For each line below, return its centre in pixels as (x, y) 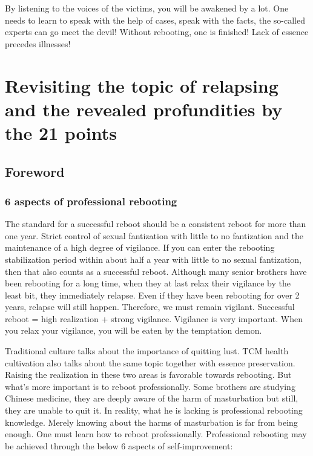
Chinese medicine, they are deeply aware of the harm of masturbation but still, (152, 398)
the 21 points (61, 132)
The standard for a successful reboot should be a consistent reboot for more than (156, 224)
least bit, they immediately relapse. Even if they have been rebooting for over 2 (152, 295)
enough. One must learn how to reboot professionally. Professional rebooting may (156, 434)
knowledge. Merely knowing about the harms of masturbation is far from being (151, 422)
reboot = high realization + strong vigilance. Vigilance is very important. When (154, 318)
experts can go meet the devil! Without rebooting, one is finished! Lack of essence (157, 32)
